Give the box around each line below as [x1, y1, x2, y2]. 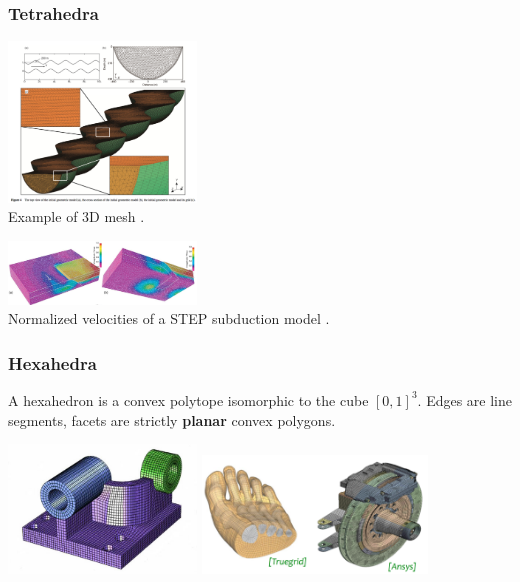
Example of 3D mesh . [8, 206, 145, 227]
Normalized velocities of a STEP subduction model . [8, 308, 330, 329]
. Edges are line [417, 389, 513, 410]
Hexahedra [8, 350, 97, 375]
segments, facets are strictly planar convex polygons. [8, 409, 336, 430]
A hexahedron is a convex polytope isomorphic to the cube [8, 389, 369, 410]
